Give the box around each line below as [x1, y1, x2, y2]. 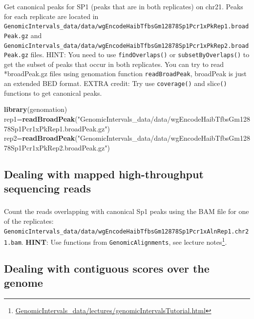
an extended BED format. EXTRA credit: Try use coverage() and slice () [4, 78, 227, 88]
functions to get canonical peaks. [4, 87, 102, 98]
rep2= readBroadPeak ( [4, 133, 78, 143]
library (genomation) [4, 104, 67, 114]
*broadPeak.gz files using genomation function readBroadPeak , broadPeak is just [4, 68, 247, 79]
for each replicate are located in [4, 11, 99, 21]
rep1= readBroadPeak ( [4, 113, 78, 124]
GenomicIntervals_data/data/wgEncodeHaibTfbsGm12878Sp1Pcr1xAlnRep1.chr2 [4, 228, 249, 235]
